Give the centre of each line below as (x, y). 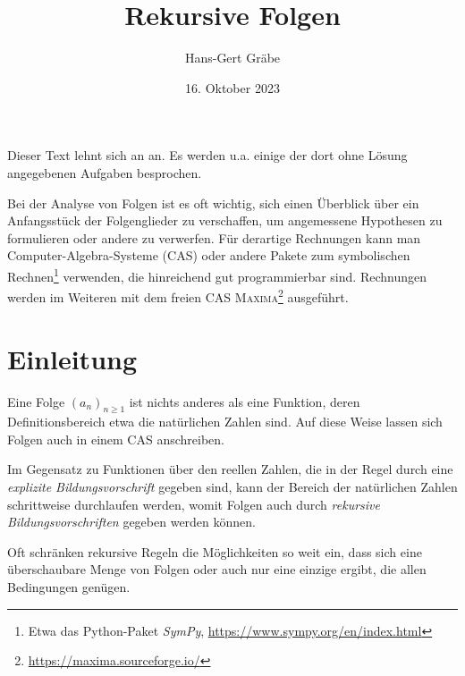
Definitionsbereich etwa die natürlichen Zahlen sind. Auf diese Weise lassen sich (225, 422)
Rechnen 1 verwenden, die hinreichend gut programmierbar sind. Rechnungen (217, 275)
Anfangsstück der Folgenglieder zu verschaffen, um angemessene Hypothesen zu (225, 220)
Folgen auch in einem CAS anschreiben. (116, 439)
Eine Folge (36, 401)
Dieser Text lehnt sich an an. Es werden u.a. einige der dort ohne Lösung (207, 155)
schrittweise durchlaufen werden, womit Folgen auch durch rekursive (194, 504)
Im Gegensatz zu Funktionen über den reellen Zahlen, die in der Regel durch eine (230, 469)
